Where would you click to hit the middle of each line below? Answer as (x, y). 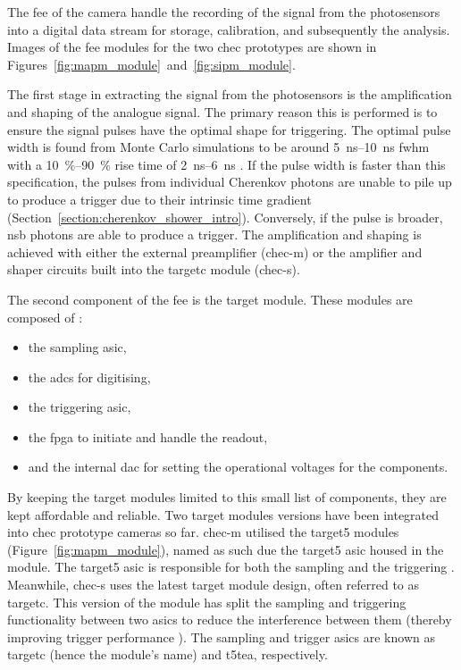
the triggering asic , (80, 407)
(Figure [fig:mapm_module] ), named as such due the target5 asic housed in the (226, 549)
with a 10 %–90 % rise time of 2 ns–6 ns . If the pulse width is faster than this (226, 164)
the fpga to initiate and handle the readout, (148, 436)
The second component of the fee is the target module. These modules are (210, 299)
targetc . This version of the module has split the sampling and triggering (207, 602)
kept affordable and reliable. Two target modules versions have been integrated (223, 514)
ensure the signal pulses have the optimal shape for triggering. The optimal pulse (229, 129)
